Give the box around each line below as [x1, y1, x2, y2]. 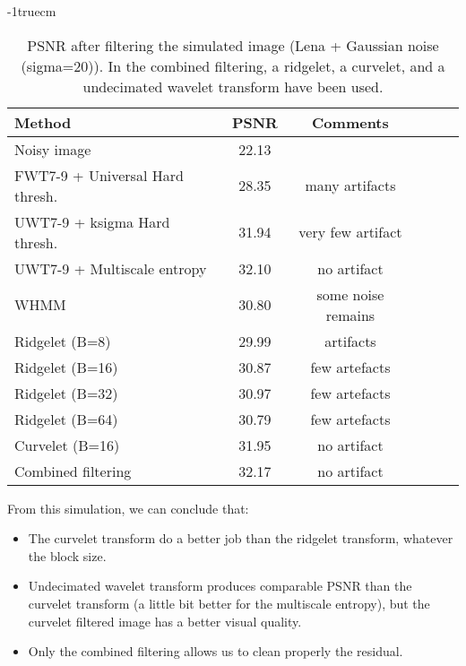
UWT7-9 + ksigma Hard [14, 211, 170, 232]
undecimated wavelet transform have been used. [82, 75, 384, 97]
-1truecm [7, 2, 56, 20]
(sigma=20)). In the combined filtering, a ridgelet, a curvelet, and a [21, 55, 445, 76]
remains [325, 304, 375, 325]
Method [14, 111, 72, 133]
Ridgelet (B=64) [14, 408, 118, 429]
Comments [312, 111, 389, 133]
